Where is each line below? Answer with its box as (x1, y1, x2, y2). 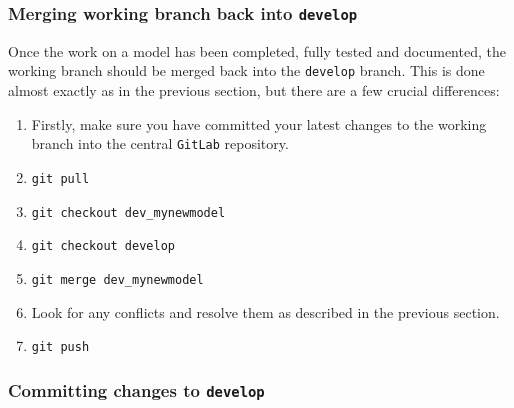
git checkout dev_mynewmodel (31, 205, 226, 220)
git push (31, 340, 90, 355)
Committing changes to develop (8, 377, 265, 402)
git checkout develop (31, 239, 175, 254)
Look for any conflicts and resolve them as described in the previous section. (31, 301, 500, 322)
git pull (31, 171, 90, 186)
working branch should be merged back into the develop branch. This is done (8, 60, 485, 81)
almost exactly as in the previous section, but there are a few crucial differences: (8, 80, 500, 101)
